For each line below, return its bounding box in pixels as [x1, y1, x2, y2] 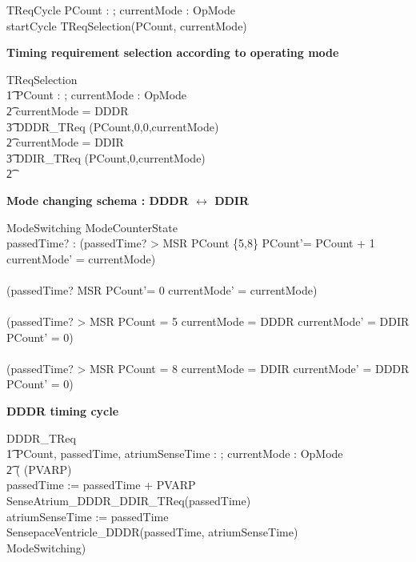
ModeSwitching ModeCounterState [6, 219, 178, 235]
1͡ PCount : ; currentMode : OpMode [6, 86, 187, 103]
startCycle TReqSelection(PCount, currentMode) [6, 17, 247, 34]
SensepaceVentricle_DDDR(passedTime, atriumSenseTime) [6, 524, 298, 540]
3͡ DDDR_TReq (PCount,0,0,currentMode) [6, 118, 219, 134]
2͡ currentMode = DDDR [6, 102, 129, 118]
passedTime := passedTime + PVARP [6, 476, 196, 493]
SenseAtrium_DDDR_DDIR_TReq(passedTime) [6, 492, 251, 509]
